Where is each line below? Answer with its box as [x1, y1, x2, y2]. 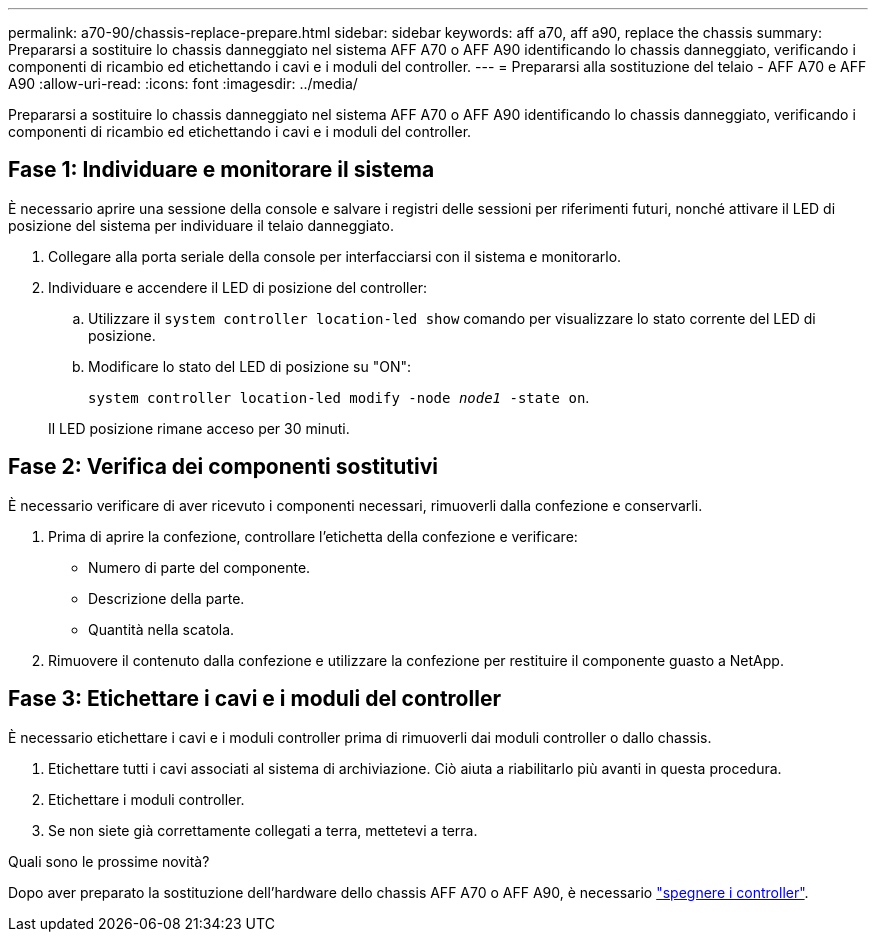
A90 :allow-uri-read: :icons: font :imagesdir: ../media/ [8, 75, 358, 92]
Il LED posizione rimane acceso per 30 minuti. [48, 419, 350, 437]
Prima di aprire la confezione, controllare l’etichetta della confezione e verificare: [48, 527, 578, 545]
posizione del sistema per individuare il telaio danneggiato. [8, 216, 394, 234]
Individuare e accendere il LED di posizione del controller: [48, 278, 427, 296]
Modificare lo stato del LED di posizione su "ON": [88, 357, 412, 375]
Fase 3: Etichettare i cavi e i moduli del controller [8, 686, 501, 712]
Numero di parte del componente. [88, 558, 311, 576]
